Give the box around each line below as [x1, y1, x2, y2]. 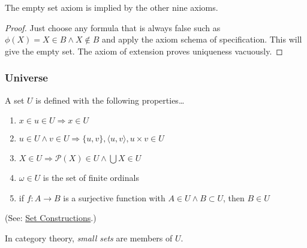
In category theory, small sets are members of [5, 231, 173, 244]
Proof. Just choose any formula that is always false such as [5, 21, 221, 34]
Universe [5, 70, 48, 85]
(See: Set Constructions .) [5, 211, 97, 224]
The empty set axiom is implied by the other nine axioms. [5, 1, 218, 13]
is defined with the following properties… [35, 93, 185, 106]
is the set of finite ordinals [43, 171, 139, 184]
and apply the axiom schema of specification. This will [101, 33, 302, 46]
